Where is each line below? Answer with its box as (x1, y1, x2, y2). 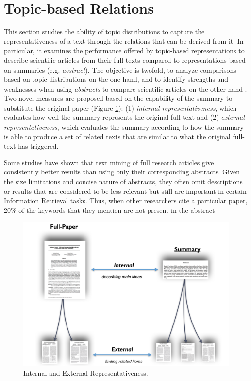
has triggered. (18, 141, 59, 151)
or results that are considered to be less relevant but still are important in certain (4, 186, 247, 196)
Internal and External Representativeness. (23, 368, 148, 378)
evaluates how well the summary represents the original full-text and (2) (4, 112, 219, 122)
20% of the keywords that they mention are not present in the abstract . (4, 205, 219, 215)
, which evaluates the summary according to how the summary (57, 122, 244, 132)
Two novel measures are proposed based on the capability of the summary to (4, 93, 233, 103)
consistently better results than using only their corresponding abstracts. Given (4, 167, 240, 177)
